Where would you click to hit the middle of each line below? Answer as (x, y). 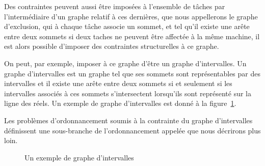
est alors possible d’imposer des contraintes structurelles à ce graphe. (112, 46)
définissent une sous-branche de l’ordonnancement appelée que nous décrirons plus (132, 130)
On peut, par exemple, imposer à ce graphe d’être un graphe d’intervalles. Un (125, 63)
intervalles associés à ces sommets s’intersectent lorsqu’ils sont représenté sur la (128, 93)
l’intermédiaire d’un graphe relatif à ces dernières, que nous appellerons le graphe (131, 16)
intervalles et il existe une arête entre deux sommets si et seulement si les (118, 83)
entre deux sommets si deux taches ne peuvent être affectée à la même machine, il (132, 36)
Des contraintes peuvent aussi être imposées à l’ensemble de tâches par (115, 6)
